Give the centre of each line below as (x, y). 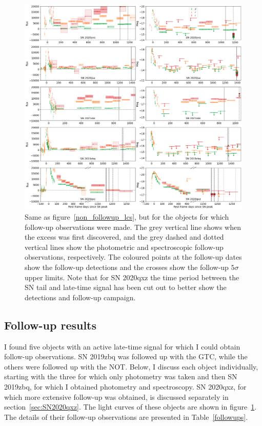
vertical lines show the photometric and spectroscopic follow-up (124, 247)
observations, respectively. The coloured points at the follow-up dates (133, 257)
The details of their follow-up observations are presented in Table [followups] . (126, 417)
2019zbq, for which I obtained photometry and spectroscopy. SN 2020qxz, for (125, 386)
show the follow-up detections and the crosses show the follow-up (127, 267)
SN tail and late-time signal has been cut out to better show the (126, 287)
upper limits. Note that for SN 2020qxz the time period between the (132, 277)
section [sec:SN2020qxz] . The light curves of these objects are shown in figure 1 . (130, 407)
